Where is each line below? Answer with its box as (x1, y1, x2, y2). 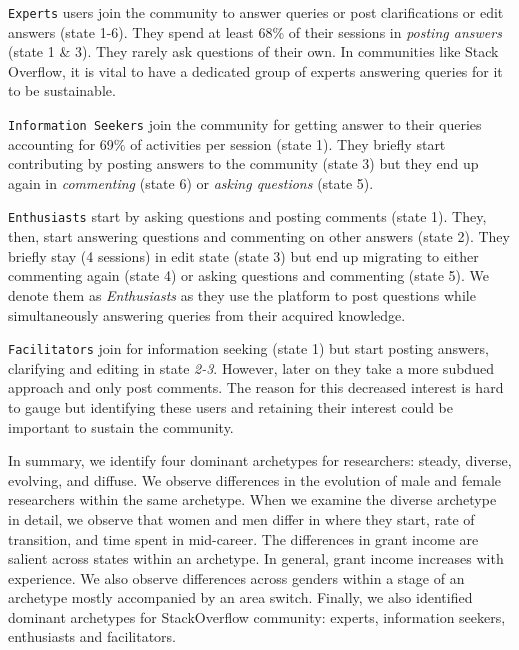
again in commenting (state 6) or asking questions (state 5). (8, 172, 374, 193)
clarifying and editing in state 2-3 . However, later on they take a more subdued (8, 357, 494, 378)
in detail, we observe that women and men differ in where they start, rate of (8, 508, 475, 529)
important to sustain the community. (8, 416, 234, 437)
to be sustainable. (8, 80, 116, 101)
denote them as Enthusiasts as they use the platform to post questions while (8, 284, 476, 305)
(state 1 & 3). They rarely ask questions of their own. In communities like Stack (8, 41, 499, 62)
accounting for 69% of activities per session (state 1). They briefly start (8, 133, 446, 154)
